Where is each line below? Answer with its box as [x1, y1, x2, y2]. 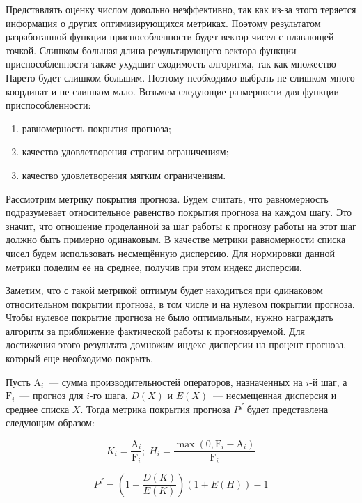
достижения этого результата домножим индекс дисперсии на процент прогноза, [6, 337, 347, 352]
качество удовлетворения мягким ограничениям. [22, 167, 226, 182]
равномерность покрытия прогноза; [22, 121, 171, 135]
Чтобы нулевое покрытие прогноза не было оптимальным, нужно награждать [6, 310, 333, 325]
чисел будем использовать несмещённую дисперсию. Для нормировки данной [6, 245, 335, 260]
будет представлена [246, 401, 329, 416]
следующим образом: [6, 415, 95, 430]
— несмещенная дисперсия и [213, 388, 337, 403]
